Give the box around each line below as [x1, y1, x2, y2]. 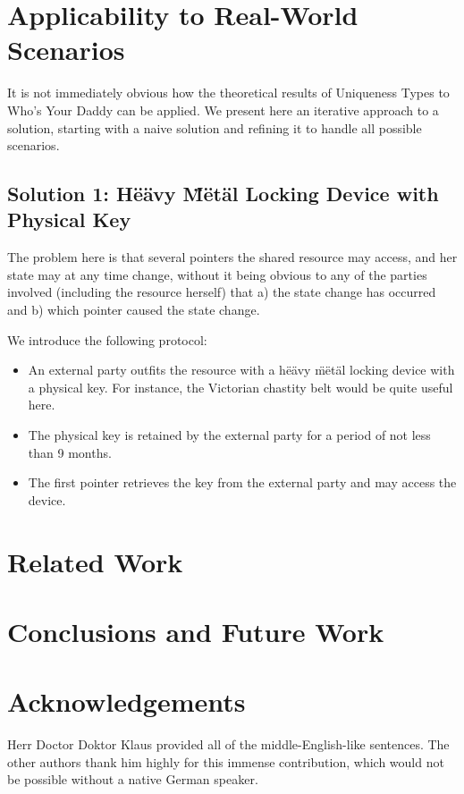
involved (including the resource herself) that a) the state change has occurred [7, 283, 436, 301]
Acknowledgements [7, 683, 246, 720]
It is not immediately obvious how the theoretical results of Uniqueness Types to [7, 83, 450, 102]
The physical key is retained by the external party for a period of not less [28, 426, 431, 444]
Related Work [7, 543, 183, 579]
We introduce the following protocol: [7, 330, 207, 349]
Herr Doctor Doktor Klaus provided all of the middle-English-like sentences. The [7, 735, 450, 754]
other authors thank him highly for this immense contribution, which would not [7, 752, 444, 771]
